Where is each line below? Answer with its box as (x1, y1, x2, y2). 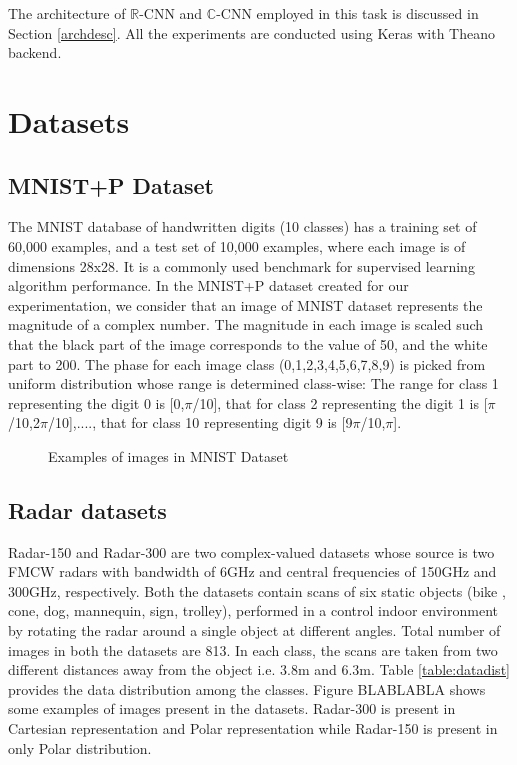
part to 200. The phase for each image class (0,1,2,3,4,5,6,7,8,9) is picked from (8, 353, 486, 374)
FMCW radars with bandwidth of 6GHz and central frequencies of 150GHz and (8, 561, 497, 582)
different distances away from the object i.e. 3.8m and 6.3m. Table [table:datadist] (8, 659, 510, 680)
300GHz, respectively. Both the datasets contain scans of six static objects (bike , (8, 580, 506, 601)
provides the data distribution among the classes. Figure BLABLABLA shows (8, 678, 486, 699)
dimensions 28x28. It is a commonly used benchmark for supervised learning (8, 255, 475, 276)
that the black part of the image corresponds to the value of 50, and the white (8, 333, 488, 354)
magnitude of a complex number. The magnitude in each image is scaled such (8, 314, 484, 335)
